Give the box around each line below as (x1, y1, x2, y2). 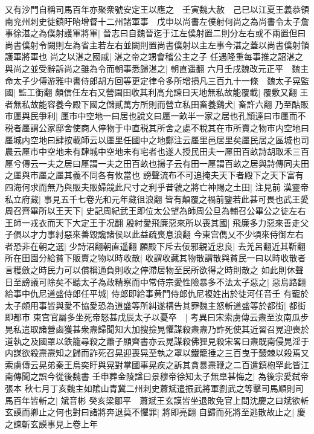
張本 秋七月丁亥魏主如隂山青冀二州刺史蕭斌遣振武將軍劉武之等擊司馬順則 (5, 382, 295, 394)
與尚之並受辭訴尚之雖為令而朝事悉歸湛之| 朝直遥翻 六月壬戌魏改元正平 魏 (5, 62, 301, 74)
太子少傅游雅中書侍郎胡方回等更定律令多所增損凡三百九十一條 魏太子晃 (13, 74, 301, 86)
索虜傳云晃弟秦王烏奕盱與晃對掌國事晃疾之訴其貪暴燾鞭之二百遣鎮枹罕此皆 (5, 358, 301, 371)
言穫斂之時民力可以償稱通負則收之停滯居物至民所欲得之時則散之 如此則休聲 (5, 264, 304, 276)
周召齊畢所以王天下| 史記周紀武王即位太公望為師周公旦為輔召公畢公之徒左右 (5, 204, 306, 217)
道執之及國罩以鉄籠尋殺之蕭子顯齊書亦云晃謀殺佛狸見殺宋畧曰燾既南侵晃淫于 (5, 334, 309, 347)
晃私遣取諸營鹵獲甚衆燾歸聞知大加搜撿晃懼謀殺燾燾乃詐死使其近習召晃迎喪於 (5, 323, 309, 335)
